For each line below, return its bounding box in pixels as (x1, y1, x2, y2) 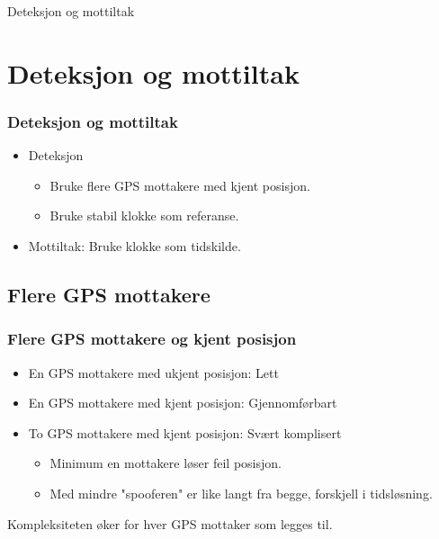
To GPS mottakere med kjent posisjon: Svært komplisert (28, 423, 342, 442)
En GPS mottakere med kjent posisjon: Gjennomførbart (28, 393, 337, 412)
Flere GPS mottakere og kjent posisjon (7, 328, 297, 350)
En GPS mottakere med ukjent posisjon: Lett (28, 363, 279, 382)
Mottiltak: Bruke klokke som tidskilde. (28, 236, 241, 255)
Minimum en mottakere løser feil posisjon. (49, 454, 282, 472)
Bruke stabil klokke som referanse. (49, 206, 239, 225)
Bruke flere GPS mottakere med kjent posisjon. (49, 175, 310, 194)
